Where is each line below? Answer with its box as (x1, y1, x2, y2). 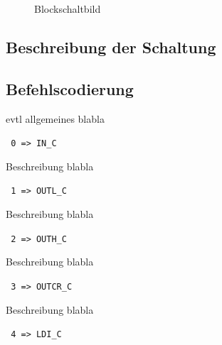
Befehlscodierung (6, 77, 134, 99)
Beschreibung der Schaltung (6, 35, 216, 57)
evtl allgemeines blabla (6, 111, 105, 126)
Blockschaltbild (34, 1, 101, 16)
